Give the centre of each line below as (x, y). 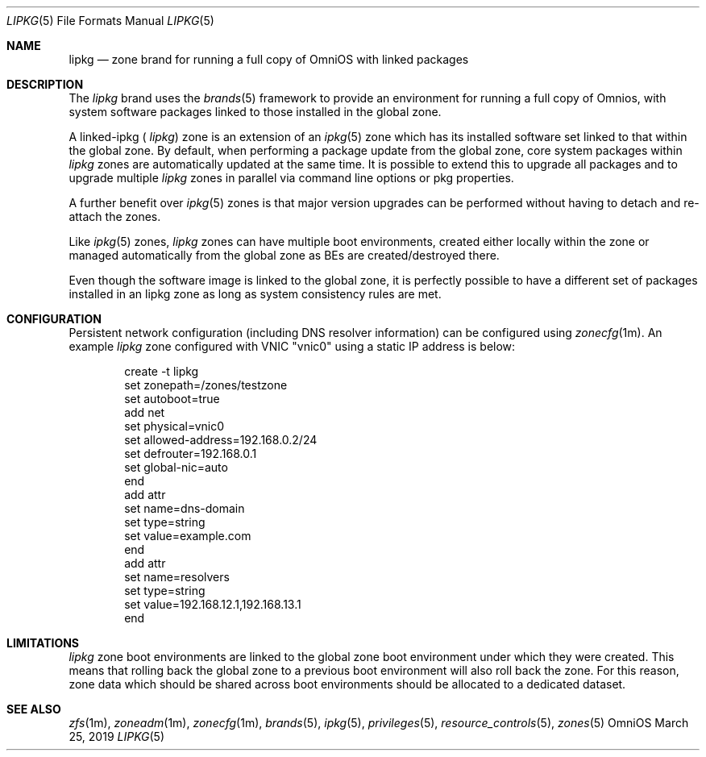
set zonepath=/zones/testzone (206, 385)
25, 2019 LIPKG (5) (117, 736)
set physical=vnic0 (174, 426)
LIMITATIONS (43, 643)
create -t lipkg (162, 371)
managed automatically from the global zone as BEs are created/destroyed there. (284, 255)
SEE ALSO (34, 709)
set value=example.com (188, 536)
